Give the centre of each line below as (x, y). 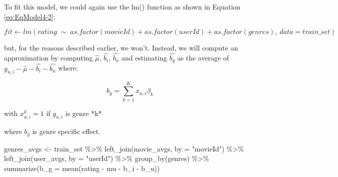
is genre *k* (83, 113)
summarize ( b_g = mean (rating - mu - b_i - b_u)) (82, 168)
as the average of (203, 57)
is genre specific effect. (66, 131)
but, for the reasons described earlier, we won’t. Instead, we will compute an (121, 48)
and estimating (144, 57)
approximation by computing (48, 57)
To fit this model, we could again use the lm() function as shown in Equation (122, 6)
